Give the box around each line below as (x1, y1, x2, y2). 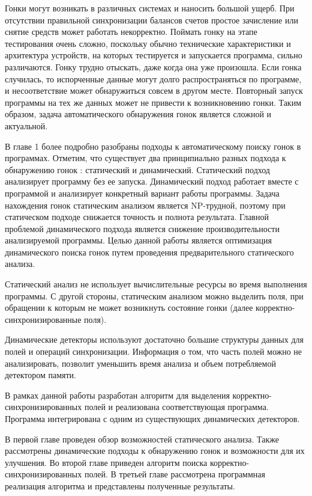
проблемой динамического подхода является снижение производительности (5, 222, 280, 234)
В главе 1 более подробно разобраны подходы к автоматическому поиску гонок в (5, 139, 301, 152)
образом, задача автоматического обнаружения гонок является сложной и (5, 108, 272, 120)
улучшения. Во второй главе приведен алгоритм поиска (5, 456, 208, 468)
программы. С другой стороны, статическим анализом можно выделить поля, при (5, 289, 304, 302)
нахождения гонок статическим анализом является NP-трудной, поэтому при (5, 198, 286, 211)
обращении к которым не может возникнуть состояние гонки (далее (5, 301, 253, 314)
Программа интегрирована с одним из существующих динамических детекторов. (5, 412, 300, 424)
